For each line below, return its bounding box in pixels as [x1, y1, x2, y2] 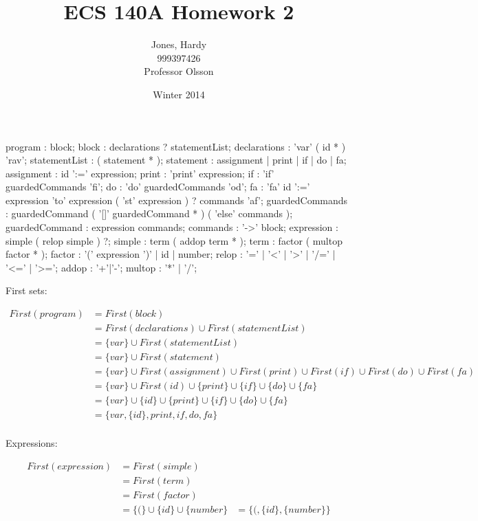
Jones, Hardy [151, 37, 207, 52]
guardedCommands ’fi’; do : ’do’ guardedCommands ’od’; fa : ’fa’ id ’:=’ [6, 179, 310, 194]
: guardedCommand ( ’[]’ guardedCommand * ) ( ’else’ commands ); [6, 206, 293, 221]
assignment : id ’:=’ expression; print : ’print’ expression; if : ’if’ [6, 166, 274, 180]
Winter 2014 [153, 87, 205, 101]
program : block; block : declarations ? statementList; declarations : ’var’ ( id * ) [6, 139, 346, 153]
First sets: [6, 283, 47, 298]
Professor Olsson [144, 64, 214, 78]
